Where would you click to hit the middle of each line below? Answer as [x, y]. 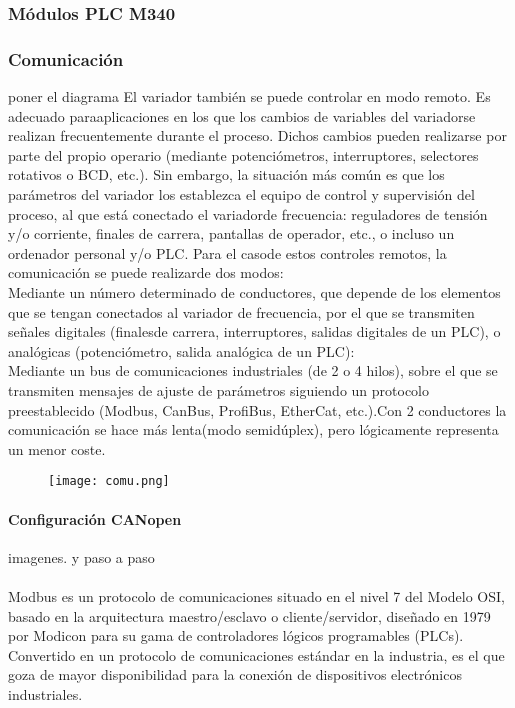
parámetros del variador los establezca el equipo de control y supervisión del [241, 194]
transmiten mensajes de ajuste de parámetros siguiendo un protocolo [219, 389]
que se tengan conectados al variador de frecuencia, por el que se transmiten [241, 311]
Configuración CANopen [95, 518]
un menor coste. [57, 448]
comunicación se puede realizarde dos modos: [146, 272]
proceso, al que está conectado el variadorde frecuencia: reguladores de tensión [248, 213]
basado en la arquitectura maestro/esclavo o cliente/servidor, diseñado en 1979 [249, 615]
